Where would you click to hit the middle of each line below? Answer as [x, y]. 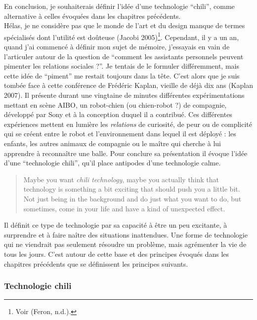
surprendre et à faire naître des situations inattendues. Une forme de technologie [126, 234]
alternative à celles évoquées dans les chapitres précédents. [92, 16]
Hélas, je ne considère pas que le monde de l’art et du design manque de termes [125, 25]
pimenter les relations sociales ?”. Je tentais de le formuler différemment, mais [122, 66]
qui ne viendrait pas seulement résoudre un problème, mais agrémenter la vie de [125, 244]
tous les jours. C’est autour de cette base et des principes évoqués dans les [117, 254]
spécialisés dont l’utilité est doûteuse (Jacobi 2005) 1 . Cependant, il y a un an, [122, 36]
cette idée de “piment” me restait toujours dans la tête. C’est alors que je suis [122, 75]
